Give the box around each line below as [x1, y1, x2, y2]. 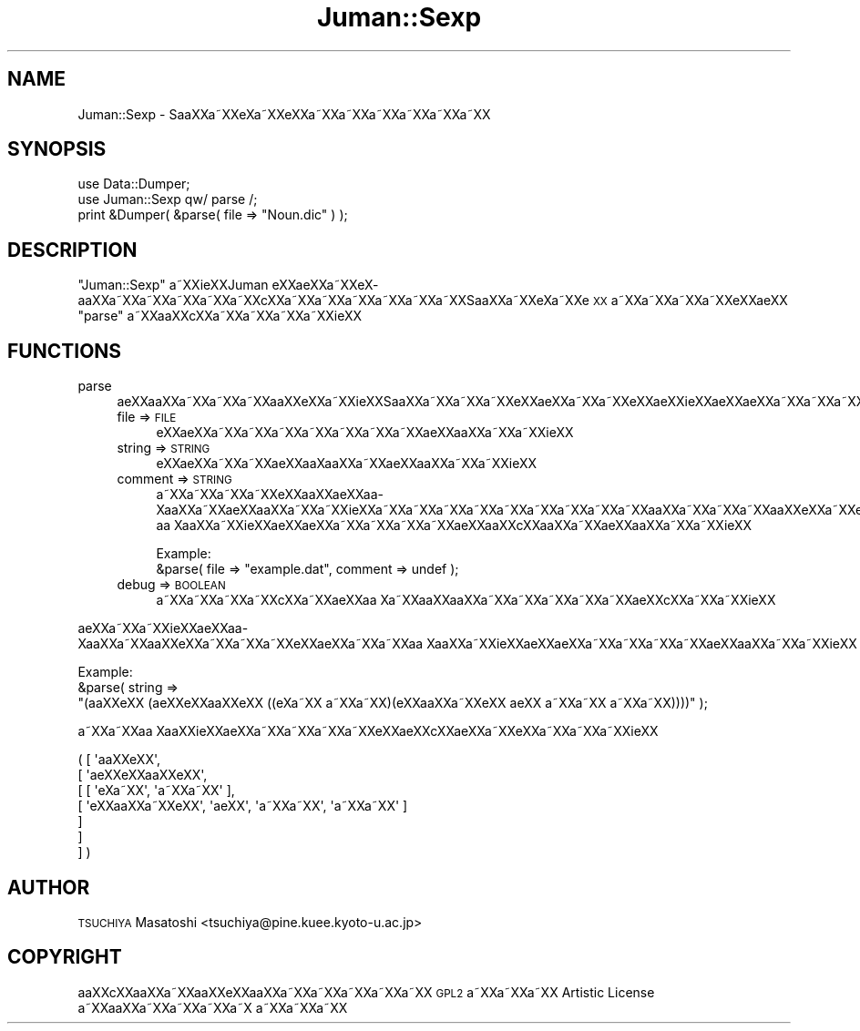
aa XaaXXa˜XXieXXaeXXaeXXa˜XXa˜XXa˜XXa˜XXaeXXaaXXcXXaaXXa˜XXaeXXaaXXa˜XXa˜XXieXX [156, 517, 752, 534]
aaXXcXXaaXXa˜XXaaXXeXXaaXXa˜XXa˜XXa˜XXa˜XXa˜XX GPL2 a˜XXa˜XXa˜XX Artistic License [77, 984, 655, 1000]
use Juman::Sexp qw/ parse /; [77, 191, 258, 208]
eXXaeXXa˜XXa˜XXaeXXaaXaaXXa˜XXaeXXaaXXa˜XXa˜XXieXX [156, 455, 537, 472]
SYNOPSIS [7, 138, 107, 161]
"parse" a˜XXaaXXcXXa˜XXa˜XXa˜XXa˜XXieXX [77, 308, 363, 324]
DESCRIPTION [7, 238, 138, 261]
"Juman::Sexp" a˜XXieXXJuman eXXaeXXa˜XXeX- [77, 277, 379, 293]
